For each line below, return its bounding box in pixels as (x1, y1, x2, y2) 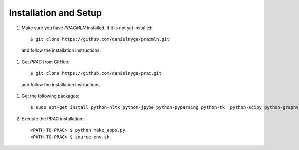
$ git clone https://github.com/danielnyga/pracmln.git (30, 36, 170, 42)
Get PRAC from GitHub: (21, 59, 70, 65)
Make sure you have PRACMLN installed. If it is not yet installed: (21, 25, 153, 31)
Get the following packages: (21, 93, 80, 99)
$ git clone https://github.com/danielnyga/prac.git (30, 70, 162, 76)
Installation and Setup (9, 7, 102, 18)
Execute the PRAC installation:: (21, 115, 85, 122)
